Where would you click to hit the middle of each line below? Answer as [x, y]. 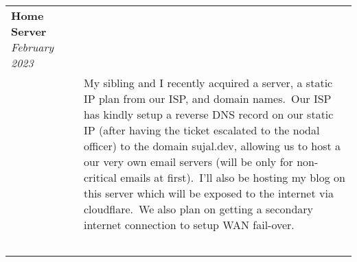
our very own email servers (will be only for [188, 162]
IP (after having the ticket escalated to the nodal [201, 130]
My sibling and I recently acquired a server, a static [208, 83]
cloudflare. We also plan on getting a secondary [198, 209]
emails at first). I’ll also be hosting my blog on [233, 177]
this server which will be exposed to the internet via [208, 193]
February [32, 47]
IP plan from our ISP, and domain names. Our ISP [207, 98]
